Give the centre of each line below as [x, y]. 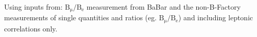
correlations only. [31, 28]
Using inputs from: [33, 7]
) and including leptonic [216, 17]
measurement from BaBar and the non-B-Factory [163, 7]
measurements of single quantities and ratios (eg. [81, 17]
